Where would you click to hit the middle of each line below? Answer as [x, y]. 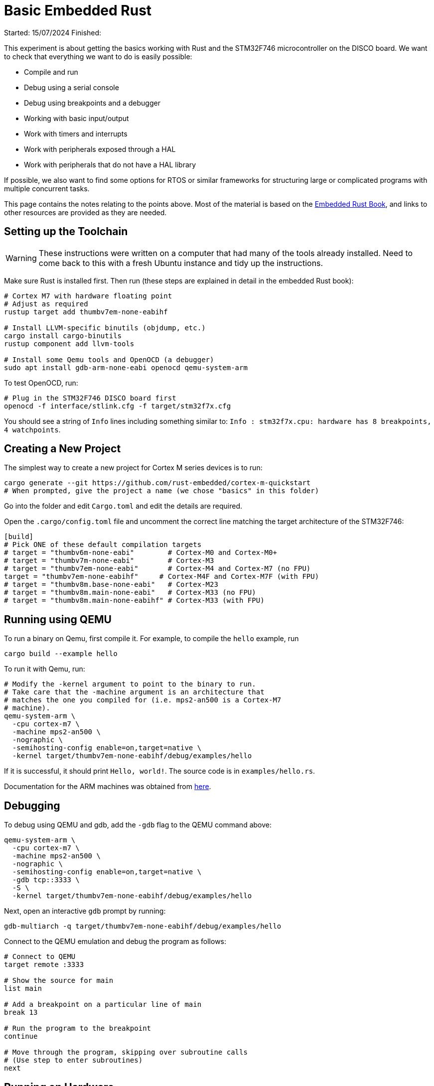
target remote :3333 [44, 965]
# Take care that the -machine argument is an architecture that [134, 692]
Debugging [32, 806]
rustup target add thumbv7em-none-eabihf [86, 312]
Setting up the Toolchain [66, 232]
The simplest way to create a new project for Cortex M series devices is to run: [133, 468]
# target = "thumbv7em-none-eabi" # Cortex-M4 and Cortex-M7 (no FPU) [157, 569]
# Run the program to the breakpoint [78, 1028]
